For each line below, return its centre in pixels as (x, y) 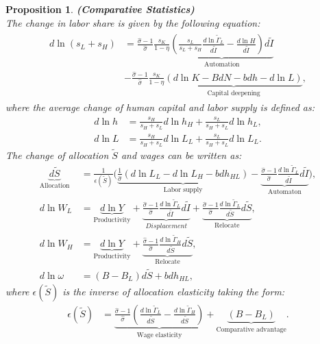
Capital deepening (234, 93)
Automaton (285, 192)
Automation (222, 65)
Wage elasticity (159, 335)
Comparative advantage (251, 329)
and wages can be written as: (181, 155)
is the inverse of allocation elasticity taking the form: (174, 291)
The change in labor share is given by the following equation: (133, 22)
